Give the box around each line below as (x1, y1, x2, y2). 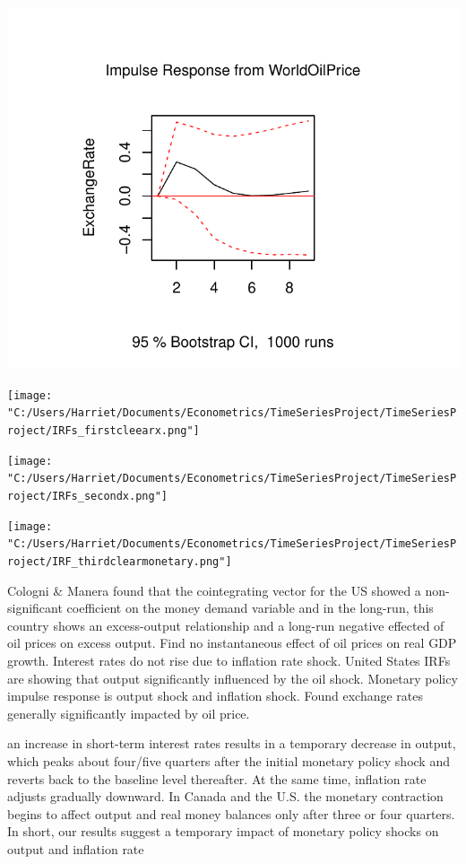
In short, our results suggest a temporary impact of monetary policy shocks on (7, 822, 439, 841)
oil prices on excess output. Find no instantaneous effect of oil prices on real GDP (7, 633, 457, 652)
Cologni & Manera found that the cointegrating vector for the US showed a (7, 580, 421, 599)
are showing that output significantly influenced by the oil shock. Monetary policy (7, 668, 458, 687)
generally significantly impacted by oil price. (7, 703, 250, 722)
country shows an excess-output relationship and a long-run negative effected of (7, 615, 444, 634)
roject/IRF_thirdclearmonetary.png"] (7, 555, 232, 569)
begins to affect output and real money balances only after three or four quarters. (7, 804, 455, 823)
